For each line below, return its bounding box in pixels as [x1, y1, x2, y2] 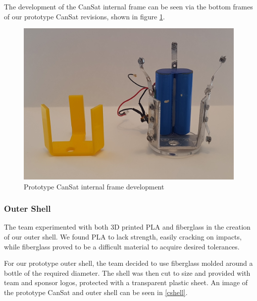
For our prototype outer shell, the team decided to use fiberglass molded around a [4, 258, 253, 268]
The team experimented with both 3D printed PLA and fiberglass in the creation [4, 222, 251, 232]
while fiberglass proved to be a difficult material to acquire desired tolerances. [4, 241, 240, 251]
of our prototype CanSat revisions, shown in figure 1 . [4, 11, 165, 21]
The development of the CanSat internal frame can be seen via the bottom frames [4, 1, 253, 11]
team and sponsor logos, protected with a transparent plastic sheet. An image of [4, 277, 248, 288]
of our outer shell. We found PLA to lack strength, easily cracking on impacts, [4, 231, 242, 241]
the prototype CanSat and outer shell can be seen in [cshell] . [4, 287, 188, 297]
